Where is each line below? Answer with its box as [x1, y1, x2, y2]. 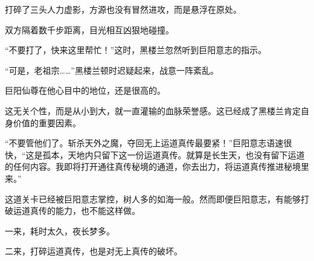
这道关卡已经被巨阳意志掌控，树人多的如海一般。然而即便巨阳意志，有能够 [5, 192, 301, 205]
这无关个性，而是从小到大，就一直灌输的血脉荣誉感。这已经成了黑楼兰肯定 [5, 104, 301, 117]
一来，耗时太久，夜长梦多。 [5, 224, 115, 237]
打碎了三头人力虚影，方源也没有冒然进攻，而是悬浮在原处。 [5, 3, 242, 15]
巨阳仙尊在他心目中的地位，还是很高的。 [5, 84, 165, 97]
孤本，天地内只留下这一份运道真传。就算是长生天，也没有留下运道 [42, 148, 305, 161]
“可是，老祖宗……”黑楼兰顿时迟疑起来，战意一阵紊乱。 [5, 63, 219, 76]
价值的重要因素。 [13, 116, 81, 129]
